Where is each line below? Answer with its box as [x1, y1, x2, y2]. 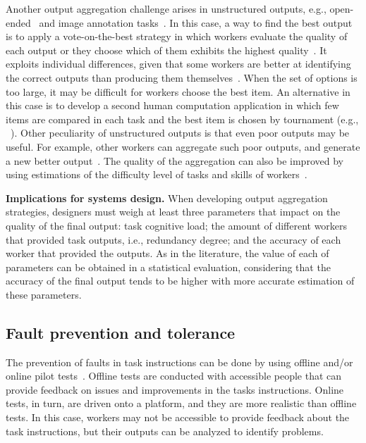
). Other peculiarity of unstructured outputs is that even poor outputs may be [11, 125, 350, 140]
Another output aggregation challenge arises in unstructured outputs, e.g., [6, 1, 327, 15]
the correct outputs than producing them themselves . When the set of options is [6, 70, 358, 85]
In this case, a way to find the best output [169, 15, 353, 30]
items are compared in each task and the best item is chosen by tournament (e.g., [6, 111, 359, 126]
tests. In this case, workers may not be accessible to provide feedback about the [6, 410, 350, 425]
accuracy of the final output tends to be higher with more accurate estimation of [6, 273, 355, 288]
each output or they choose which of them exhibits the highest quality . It [6, 42, 327, 57]
